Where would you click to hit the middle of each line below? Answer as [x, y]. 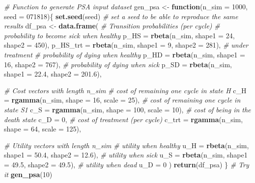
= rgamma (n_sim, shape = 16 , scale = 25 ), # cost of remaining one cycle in [122, 100]
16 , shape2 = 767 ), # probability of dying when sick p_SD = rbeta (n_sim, [118, 64]
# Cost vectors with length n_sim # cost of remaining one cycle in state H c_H [125, 90]
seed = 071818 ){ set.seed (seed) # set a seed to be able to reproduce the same [121, 16]
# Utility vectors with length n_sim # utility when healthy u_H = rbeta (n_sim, [127, 145]
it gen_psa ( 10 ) [28, 174]
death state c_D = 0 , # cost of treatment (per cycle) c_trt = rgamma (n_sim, [124, 119]
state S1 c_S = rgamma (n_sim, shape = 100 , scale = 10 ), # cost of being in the [127, 109]
